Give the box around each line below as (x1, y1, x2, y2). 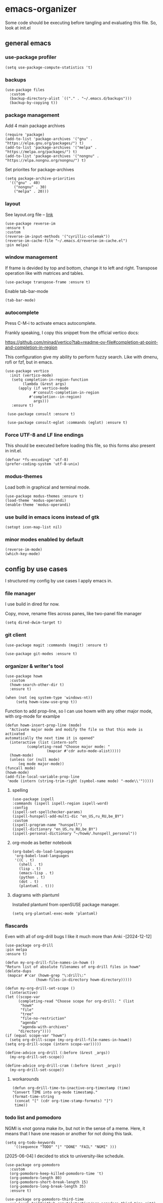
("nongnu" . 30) (14, 185, 47, 190)
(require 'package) (5, 132, 45, 137)
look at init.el (5, 25, 31, 30)
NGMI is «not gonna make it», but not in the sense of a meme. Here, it (5, 1125, 145, 1131)
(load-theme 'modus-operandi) (5, 498, 67, 503)
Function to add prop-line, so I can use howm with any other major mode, (5, 708, 153, 714)
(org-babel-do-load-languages (12, 849, 74, 854)
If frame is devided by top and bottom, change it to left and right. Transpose (5, 265, 158, 271)
